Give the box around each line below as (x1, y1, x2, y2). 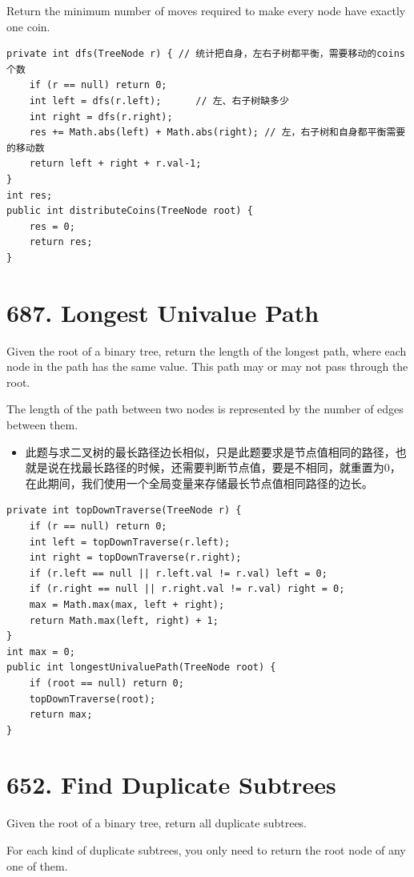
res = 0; (29, 220, 75, 232)
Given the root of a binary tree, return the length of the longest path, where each (6, 342, 407, 359)
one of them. (6, 857, 68, 874)
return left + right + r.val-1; (29, 158, 202, 170)
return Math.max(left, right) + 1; (29, 614, 219, 626)
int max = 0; (6, 646, 75, 658)
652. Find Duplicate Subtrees (6, 768, 336, 801)
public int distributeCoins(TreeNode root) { (6, 205, 253, 217)
